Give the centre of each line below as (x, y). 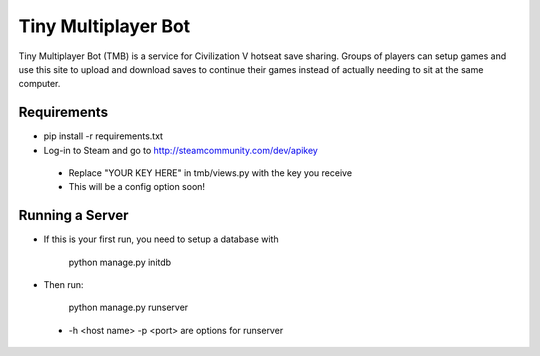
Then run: (63, 285)
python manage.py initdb (120, 262)
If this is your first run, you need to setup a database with (161, 239)
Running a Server (73, 215)
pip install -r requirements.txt (103, 136)
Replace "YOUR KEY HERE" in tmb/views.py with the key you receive (210, 173)
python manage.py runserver (128, 307)
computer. (39, 84)
